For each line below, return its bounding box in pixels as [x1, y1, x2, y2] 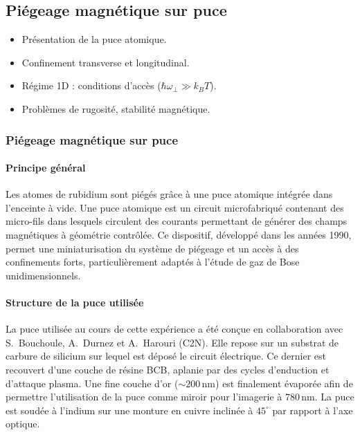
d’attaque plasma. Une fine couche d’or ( [6, 376, 179, 390]
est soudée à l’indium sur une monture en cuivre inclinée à [6, 402, 253, 417]
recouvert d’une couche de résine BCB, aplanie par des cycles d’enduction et [6, 362, 330, 376]
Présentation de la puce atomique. [21, 32, 167, 46]
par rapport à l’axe [272, 402, 353, 417]
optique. [6, 416, 40, 431]
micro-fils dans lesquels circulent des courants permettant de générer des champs [6, 214, 348, 228]
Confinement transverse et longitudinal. [21, 55, 190, 69]
